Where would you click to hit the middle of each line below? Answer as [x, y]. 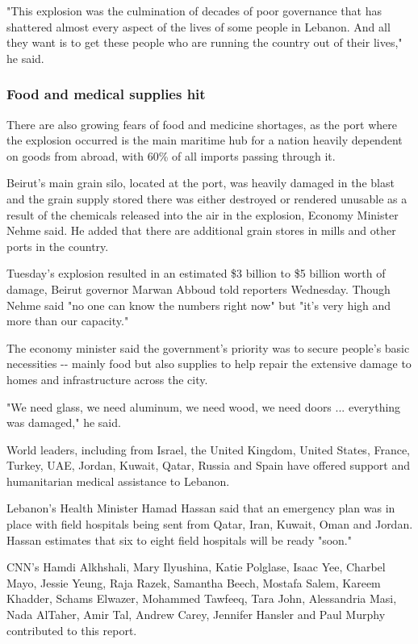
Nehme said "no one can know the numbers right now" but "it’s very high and [199, 305]
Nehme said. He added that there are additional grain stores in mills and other [201, 230]
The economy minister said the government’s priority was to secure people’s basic [208, 347]
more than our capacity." [68, 321]
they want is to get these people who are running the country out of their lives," [205, 42]
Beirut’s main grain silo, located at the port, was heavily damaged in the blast [201, 183]
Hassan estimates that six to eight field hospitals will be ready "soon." [179, 539]
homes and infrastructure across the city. [107, 379]
